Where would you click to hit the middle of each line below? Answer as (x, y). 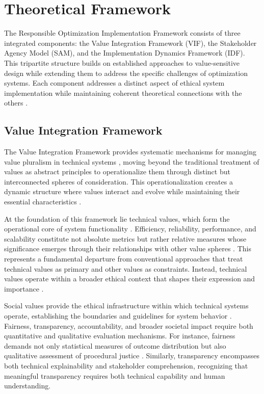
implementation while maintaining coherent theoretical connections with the (123, 93)
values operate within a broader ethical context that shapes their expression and (130, 279)
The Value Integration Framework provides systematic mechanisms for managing (130, 152)
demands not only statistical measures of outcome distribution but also (115, 345)
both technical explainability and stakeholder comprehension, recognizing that (126, 365)
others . (16, 103)
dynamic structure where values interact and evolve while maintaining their (122, 191)
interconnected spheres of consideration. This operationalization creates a (118, 181)
